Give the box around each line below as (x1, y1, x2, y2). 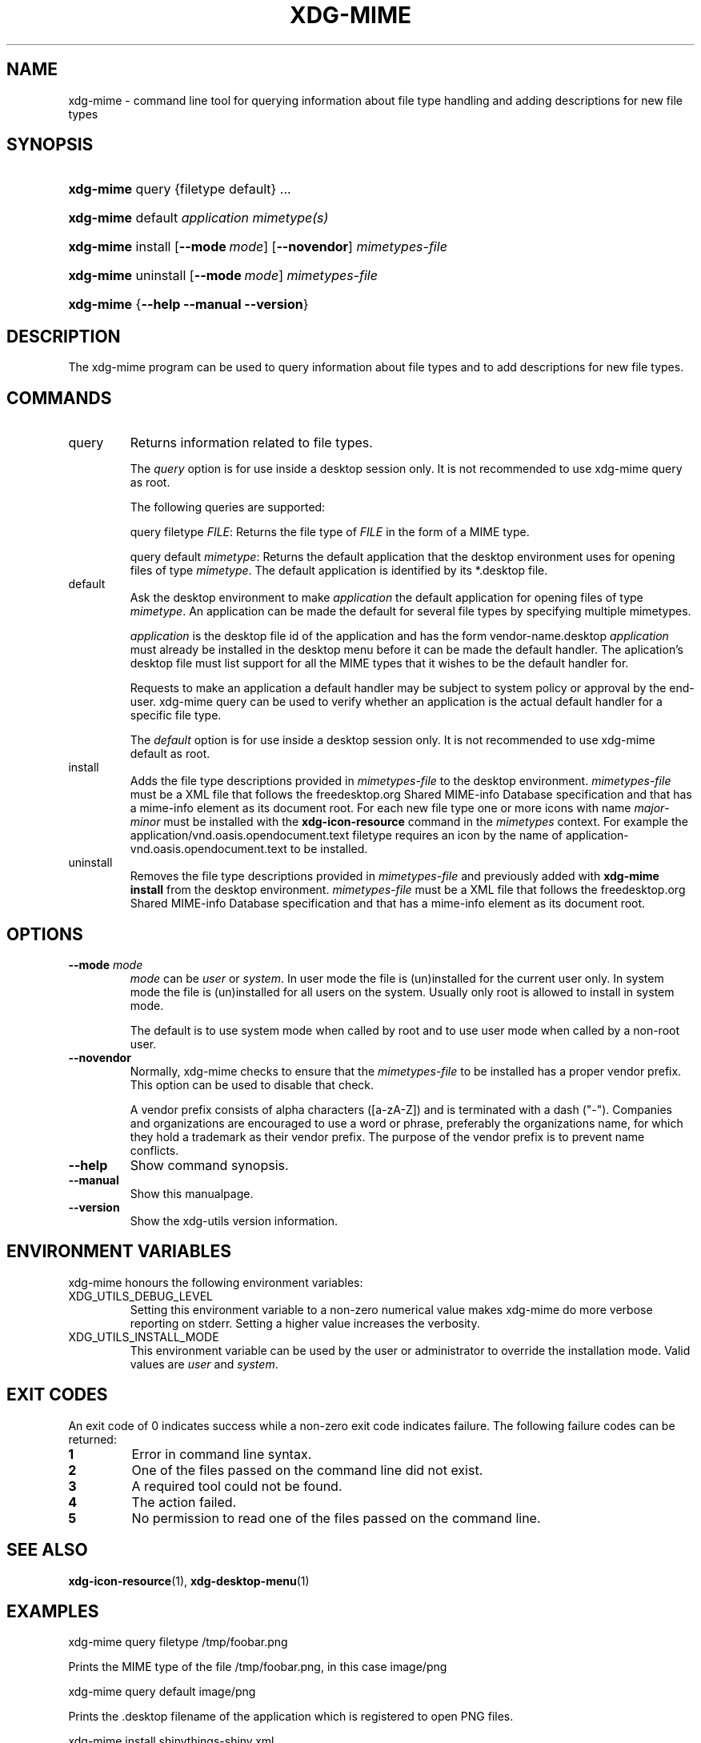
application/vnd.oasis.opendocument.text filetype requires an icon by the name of (130, 828, 563, 843)
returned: (68, 1432, 117, 1446)
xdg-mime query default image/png (68, 1685, 256, 1699)
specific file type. (130, 708, 222, 723)
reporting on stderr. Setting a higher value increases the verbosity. (130, 1316, 480, 1330)
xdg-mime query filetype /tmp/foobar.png (68, 1635, 288, 1649)
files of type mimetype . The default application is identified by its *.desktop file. (130, 563, 548, 578)
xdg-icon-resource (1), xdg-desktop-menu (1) (68, 1573, 310, 1588)
